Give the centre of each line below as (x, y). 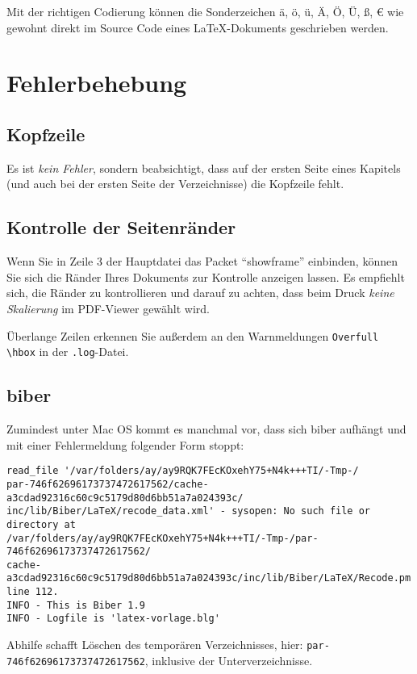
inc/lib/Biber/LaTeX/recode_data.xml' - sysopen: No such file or (189, 511)
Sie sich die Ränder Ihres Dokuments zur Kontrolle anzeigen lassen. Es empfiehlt (206, 276)
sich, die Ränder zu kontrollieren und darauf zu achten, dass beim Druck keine (200, 293)
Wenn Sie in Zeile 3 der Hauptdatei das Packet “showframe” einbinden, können (202, 261)
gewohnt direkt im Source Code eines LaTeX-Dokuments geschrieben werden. (198, 27)
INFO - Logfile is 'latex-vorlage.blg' (113, 619)
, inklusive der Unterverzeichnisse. (229, 660)
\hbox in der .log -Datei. (68, 352)
